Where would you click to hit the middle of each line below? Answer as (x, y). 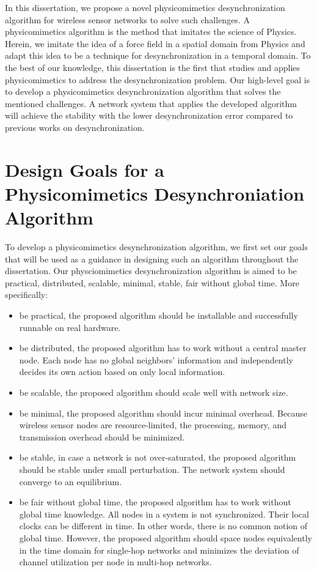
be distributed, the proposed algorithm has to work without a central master (163, 348)
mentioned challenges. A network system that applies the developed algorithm (151, 103)
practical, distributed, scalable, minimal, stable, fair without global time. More (152, 282)
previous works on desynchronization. (75, 127)
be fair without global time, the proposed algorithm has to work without (155, 502)
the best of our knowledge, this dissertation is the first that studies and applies (153, 67)
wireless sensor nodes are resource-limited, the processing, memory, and (153, 425)
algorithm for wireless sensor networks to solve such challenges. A (127, 19)
